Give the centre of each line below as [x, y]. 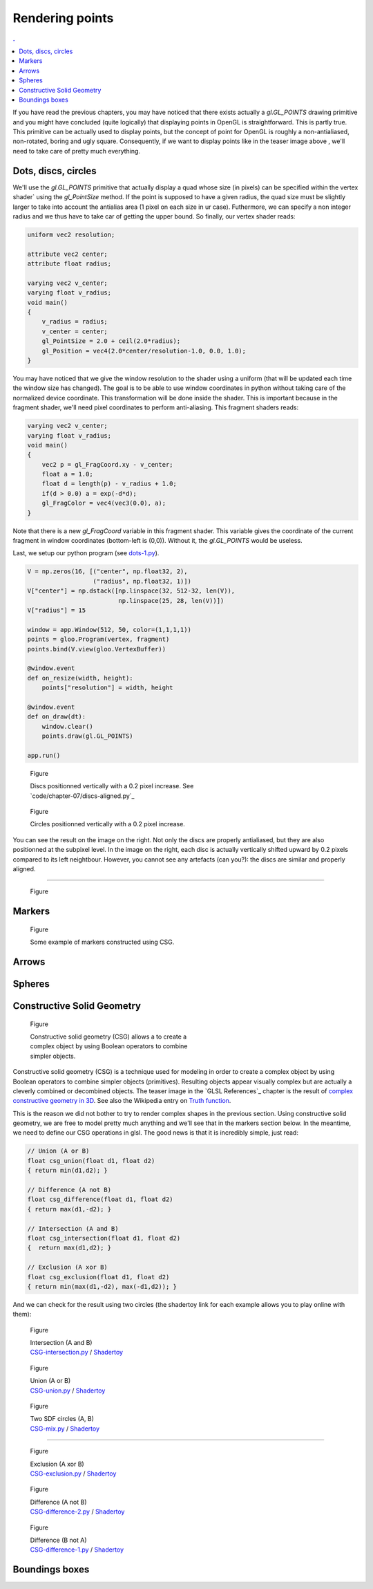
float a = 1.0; [67, 474]
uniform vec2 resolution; [71, 234]
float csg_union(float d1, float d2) [91, 1161]
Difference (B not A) [58, 1540]
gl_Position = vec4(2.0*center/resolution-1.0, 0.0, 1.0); [144, 351]
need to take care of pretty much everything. [77, 151]
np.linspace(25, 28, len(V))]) [171, 601]
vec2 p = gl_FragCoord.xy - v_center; [107, 464]
